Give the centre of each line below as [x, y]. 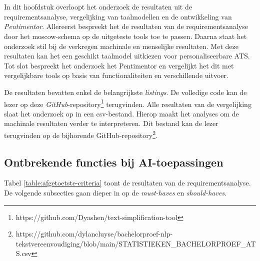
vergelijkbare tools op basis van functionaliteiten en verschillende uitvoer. [116, 75]
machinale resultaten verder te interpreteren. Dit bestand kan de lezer [111, 123]
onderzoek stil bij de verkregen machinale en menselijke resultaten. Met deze [121, 46]
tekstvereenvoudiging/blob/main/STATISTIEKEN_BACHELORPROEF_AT [136, 243]
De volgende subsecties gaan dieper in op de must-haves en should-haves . [115, 193]
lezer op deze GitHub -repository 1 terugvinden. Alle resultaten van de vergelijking [128, 103]
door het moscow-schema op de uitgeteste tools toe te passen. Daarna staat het [125, 36]
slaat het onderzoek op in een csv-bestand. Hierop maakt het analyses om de [121, 113]
